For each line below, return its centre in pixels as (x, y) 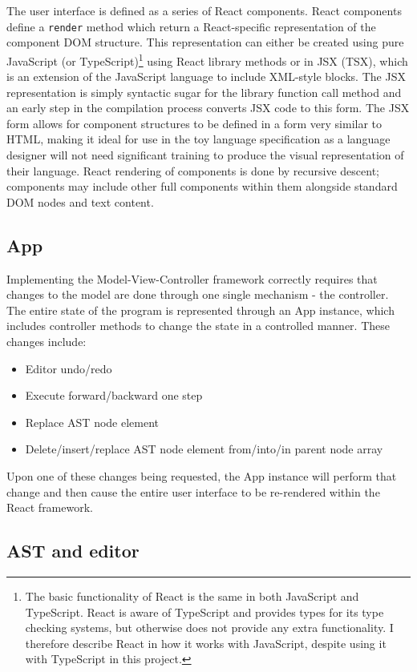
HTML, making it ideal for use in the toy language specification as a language (198, 139)
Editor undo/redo (69, 368)
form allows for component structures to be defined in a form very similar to (194, 123)
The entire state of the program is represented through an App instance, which (200, 310)
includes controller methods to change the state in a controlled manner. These (198, 326)
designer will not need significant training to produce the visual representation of (205, 155)
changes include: (47, 342)
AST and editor (73, 551)
